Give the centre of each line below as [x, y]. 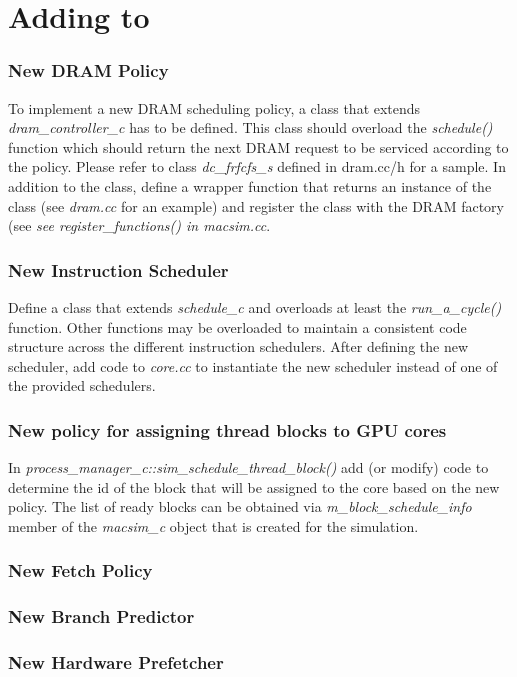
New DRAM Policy [88, 70]
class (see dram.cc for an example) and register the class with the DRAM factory [256, 205]
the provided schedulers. [82, 385]
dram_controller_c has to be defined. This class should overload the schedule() [250, 127]
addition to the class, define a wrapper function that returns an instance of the [250, 185]
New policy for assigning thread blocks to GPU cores [227, 429]
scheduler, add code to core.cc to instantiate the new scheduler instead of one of [253, 365]
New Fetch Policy [80, 570]
